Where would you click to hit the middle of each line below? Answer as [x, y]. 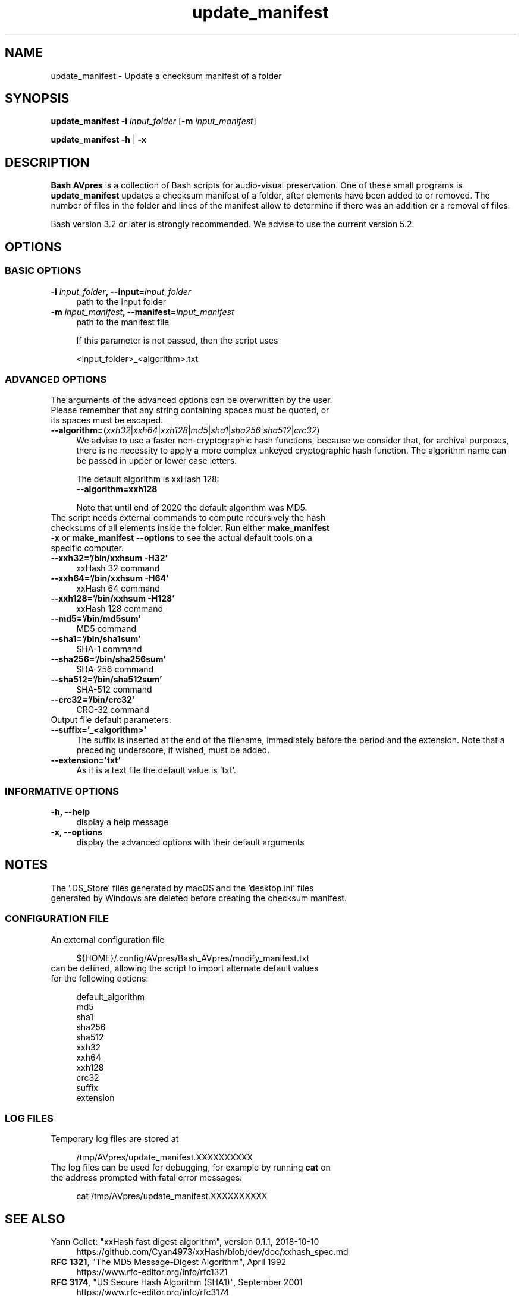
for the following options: [100, 978]
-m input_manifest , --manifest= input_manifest [142, 312]
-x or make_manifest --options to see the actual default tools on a [181, 538]
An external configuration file [108, 939]
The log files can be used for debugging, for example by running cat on [191, 1168]
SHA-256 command [115, 669]
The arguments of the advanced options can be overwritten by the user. [192, 400]
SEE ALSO [35, 1219]
